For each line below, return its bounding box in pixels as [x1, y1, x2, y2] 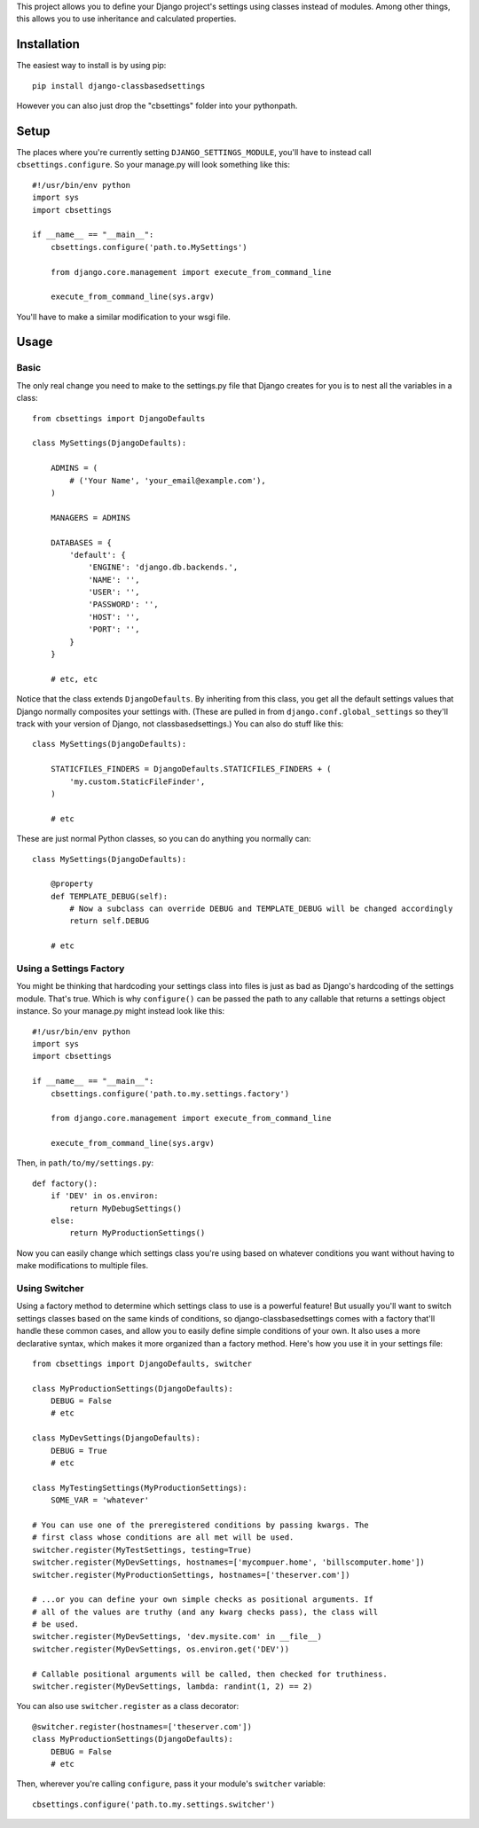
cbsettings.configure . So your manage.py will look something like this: [16, 160, 291, 170]
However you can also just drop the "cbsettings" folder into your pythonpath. [16, 100, 298, 111]
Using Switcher [16, 1282, 84, 1294]
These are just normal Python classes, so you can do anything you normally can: [16, 834, 311, 844]
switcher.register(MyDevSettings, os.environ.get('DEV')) [32, 1644, 290, 1654]
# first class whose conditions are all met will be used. [32, 1533, 294, 1542]
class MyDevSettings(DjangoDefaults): [32, 1433, 201, 1443]
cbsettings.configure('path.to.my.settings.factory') [50, 1088, 290, 1099]
